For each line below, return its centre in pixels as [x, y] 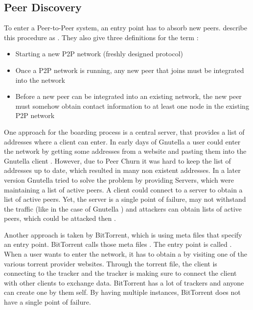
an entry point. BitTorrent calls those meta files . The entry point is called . [118, 244]
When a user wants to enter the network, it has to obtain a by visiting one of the [126, 254]
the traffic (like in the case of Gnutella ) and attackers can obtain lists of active [123, 208]
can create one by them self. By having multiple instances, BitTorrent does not [122, 292]
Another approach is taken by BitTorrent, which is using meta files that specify [123, 234]
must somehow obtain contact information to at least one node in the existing [132, 106]
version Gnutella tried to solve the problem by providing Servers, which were [119, 179]
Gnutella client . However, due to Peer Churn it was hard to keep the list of [117, 160]
